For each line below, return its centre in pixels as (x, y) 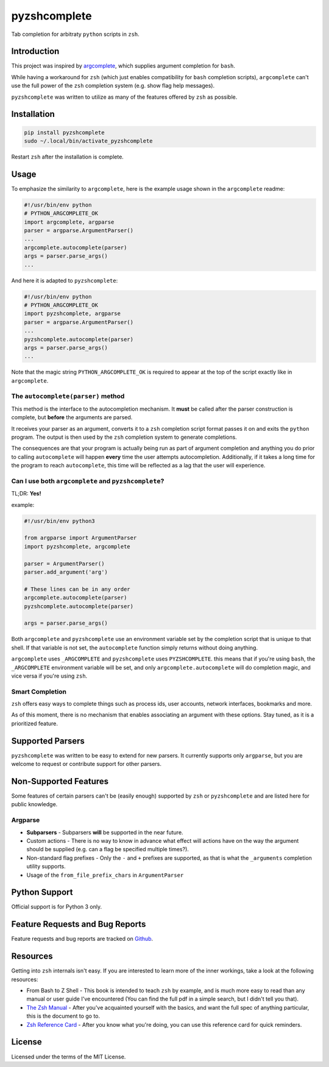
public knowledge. (34, 804)
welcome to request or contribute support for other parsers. (86, 764)
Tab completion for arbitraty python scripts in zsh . (75, 34)
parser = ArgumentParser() (64, 563)
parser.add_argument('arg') (66, 572)
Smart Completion (39, 692)
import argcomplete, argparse (69, 222)
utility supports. (46, 867)
